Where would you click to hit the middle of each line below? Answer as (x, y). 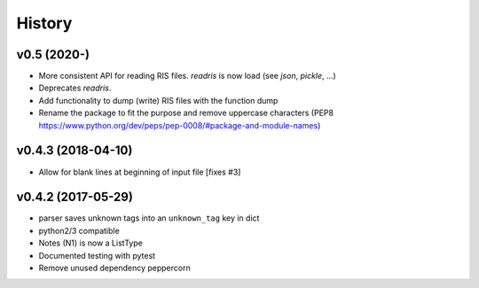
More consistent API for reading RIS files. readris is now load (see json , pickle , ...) (187, 76)
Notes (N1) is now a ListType (91, 243)
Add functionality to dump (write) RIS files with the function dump (158, 100)
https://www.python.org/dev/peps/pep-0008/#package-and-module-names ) (180, 125)
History (44, 23)
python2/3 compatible (79, 230)
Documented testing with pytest (97, 255)
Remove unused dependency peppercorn (114, 268)
